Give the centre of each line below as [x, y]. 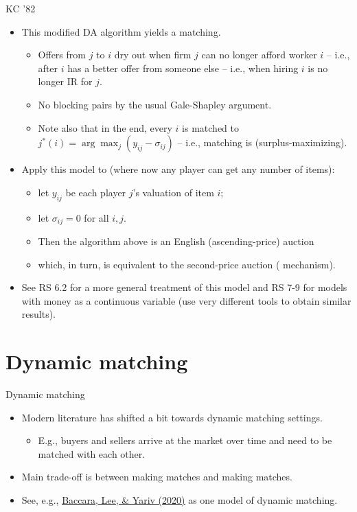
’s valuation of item [173, 192]
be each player [96, 192]
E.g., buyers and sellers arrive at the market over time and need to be [185, 440]
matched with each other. [92, 453]
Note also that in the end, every [105, 127]
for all [96, 217]
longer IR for [65, 81]
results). [38, 314]
